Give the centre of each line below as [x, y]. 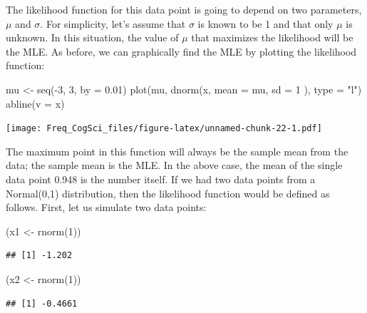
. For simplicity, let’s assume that [113, 23]
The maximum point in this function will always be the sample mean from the [177, 151]
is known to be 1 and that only [265, 23]
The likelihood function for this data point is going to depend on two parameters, [184, 9]
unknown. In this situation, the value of [92, 37]
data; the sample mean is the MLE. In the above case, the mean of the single [174, 165]
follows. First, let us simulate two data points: [106, 207]
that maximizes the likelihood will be [272, 37]
